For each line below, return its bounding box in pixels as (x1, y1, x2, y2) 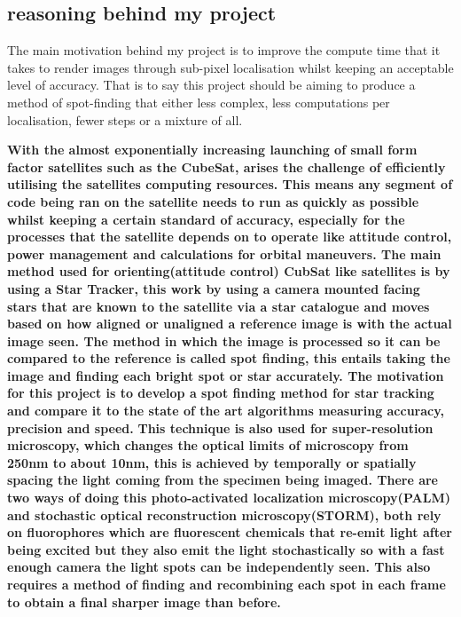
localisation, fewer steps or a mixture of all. (7, 110, 243, 129)
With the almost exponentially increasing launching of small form (7, 140, 418, 159)
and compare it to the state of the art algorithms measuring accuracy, (7, 401, 444, 420)
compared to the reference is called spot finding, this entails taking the (7, 349, 450, 368)
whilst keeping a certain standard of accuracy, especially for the (7, 210, 405, 228)
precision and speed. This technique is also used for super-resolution (7, 418, 434, 437)
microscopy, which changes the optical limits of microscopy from (7, 436, 409, 455)
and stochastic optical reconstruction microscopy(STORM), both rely (7, 505, 441, 524)
